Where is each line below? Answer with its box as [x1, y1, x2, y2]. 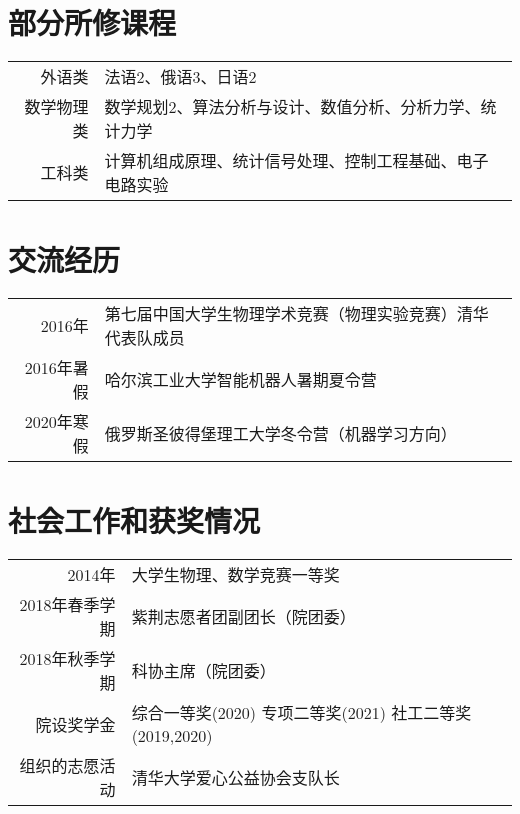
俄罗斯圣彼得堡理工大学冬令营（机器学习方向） [104, 422, 457, 446]
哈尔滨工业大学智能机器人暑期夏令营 [104, 368, 377, 392]
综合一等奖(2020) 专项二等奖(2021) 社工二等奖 [131, 701, 472, 725]
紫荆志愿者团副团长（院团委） [131, 605, 356, 629]
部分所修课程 [8, 2, 177, 43]
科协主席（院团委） [131, 659, 276, 683]
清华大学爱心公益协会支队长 [131, 766, 340, 790]
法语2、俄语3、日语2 [104, 65, 257, 89]
